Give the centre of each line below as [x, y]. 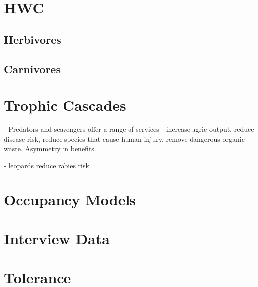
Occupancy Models [70, 199]
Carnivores [32, 68]
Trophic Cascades [65, 105]
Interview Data [57, 238]
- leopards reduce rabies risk [47, 165]
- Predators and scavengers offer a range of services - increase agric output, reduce [129, 129]
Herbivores [32, 39]
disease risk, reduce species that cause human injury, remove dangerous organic [124, 139]
